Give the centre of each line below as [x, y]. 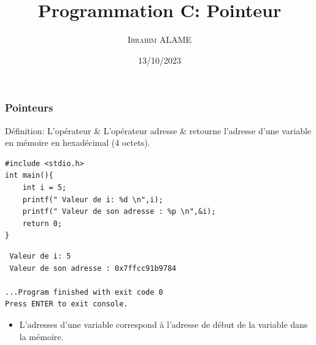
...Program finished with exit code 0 [84, 292]
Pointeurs [29, 108]
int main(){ [29, 176]
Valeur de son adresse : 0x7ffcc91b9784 [93, 268]
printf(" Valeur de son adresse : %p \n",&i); [119, 212]
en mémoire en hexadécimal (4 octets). [78, 142]
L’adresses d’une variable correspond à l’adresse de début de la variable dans [164, 324]
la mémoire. [41, 336]
